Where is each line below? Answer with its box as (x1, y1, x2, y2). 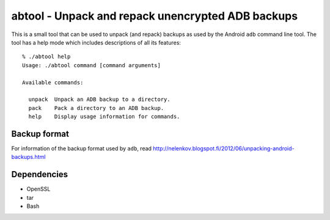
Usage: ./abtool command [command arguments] (22, 62, 161, 68)
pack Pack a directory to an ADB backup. (28, 105, 164, 111)
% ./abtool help (22, 53, 71, 61)
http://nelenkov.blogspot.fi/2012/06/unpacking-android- (153, 144, 295, 152)
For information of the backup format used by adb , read (11, 144, 152, 152)
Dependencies (11, 169, 68, 180)
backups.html (11, 153, 46, 161)
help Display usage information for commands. (28, 113, 180, 120)
